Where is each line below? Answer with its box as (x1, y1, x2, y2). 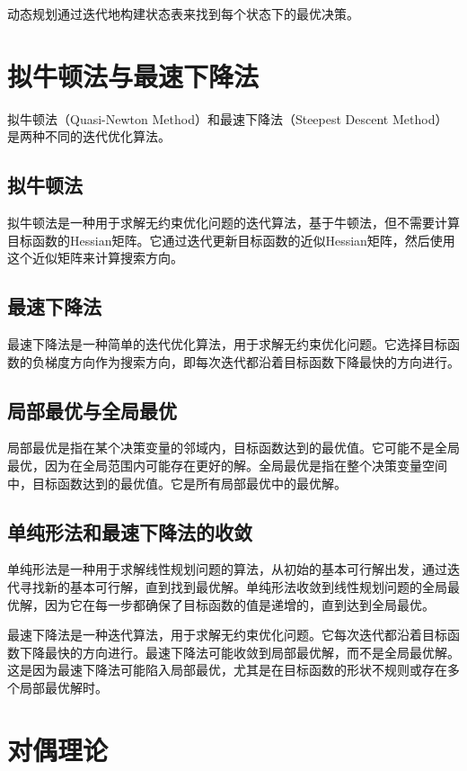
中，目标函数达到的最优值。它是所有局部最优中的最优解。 (7, 473, 347, 492)
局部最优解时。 (19, 678, 108, 697)
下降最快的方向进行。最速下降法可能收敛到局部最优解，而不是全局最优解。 (19, 642, 460, 661)
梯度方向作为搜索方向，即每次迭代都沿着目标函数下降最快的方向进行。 (44, 352, 460, 371)
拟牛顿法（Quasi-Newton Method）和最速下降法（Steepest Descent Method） (7, 109, 448, 128)
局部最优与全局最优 (7, 396, 177, 424)
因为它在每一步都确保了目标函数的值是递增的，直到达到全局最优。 (44, 595, 435, 614)
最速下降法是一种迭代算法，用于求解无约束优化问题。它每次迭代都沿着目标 (7, 625, 447, 644)
